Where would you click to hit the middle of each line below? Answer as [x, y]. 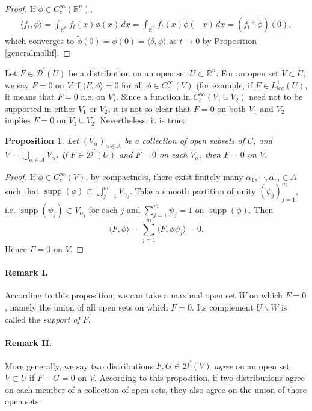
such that [22, 190]
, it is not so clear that [149, 108]
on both [232, 108]
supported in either [40, 108]
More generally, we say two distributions [79, 366]
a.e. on [93, 97]
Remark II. [29, 342]
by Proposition [230, 41]
